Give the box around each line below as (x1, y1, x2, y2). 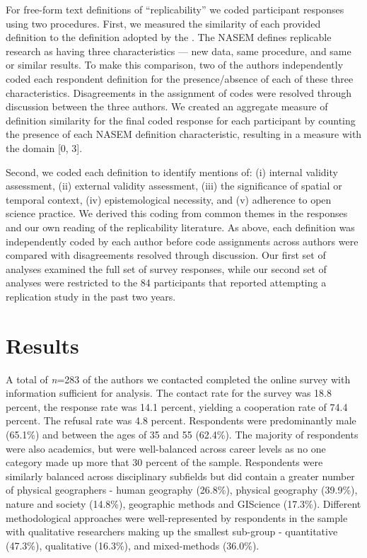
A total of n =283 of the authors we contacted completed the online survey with (6, 371, 351, 386)
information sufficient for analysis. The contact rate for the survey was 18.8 (6, 385, 332, 400)
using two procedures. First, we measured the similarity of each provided (6, 16, 321, 30)
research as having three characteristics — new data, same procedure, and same (6, 43, 351, 58)
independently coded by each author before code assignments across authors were (6, 233, 359, 248)
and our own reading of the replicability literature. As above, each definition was (6, 219, 355, 234)
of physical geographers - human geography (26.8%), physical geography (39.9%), (6, 482, 358, 497)
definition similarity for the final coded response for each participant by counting (6, 112, 356, 127)
